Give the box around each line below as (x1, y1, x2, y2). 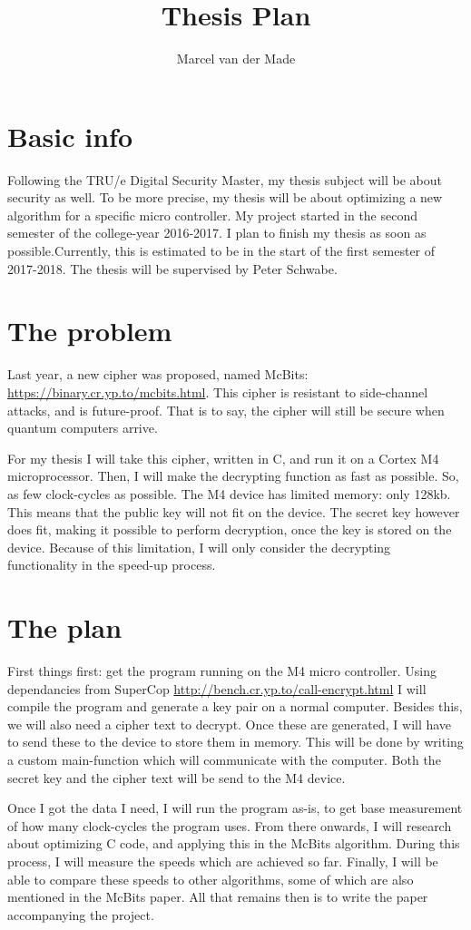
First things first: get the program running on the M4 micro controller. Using (7, 661, 437, 680)
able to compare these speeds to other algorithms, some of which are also (7, 869, 414, 888)
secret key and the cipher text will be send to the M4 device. (7, 768, 346, 787)
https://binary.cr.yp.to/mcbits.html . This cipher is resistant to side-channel (7, 382, 428, 401)
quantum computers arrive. (7, 418, 158, 437)
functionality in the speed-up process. (7, 555, 216, 574)
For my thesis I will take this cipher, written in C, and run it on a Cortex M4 (7, 448, 439, 467)
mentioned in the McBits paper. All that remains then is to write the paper (7, 887, 428, 906)
